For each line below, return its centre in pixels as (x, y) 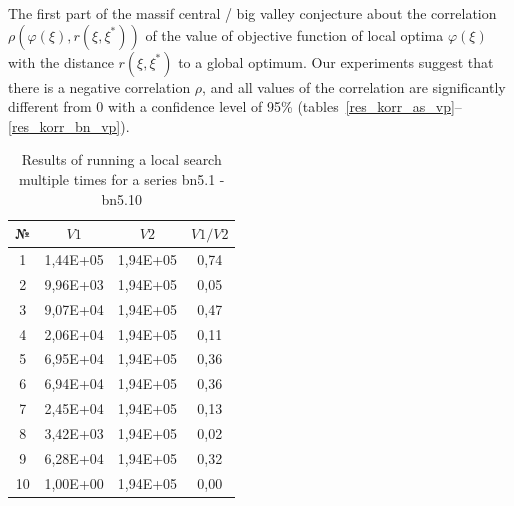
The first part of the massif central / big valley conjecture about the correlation (252, 13)
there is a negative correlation (99, 86)
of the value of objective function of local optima (294, 34)
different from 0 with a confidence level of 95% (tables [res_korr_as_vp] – (235, 106)
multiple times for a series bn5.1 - (121, 178)
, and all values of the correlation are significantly (354, 86)
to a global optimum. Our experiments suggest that (336, 61)
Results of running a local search (121, 159)
